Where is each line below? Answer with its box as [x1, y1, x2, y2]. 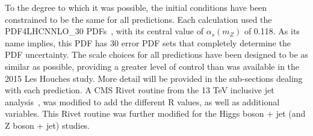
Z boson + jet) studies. [5, 119, 90, 131]
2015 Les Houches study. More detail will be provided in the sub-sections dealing [5, 72, 303, 84]
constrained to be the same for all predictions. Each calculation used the [5, 13, 272, 25]
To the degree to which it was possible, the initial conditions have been [5, 1, 267, 13]
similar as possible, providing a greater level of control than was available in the [5, 60, 300, 72]
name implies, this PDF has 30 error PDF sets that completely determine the [5, 36, 291, 49]
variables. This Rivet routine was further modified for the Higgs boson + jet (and [5, 107, 306, 120]
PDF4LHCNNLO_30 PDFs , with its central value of [5, 25, 203, 37]
